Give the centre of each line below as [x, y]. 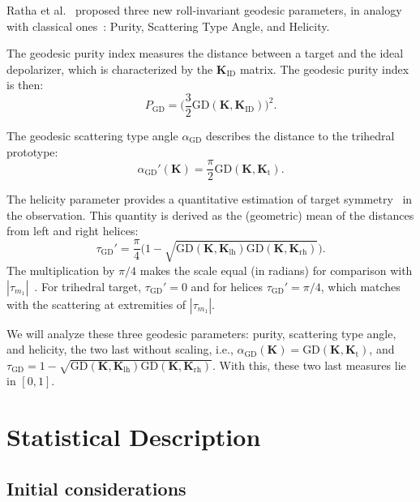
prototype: [32, 151]
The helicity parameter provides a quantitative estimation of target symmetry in [210, 199]
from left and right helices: [73, 231]
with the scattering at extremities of [96, 304]
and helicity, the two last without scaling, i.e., [120, 349]
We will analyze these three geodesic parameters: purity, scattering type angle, [201, 333]
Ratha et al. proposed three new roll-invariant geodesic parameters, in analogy [204, 10]
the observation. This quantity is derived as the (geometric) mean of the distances [210, 215]
